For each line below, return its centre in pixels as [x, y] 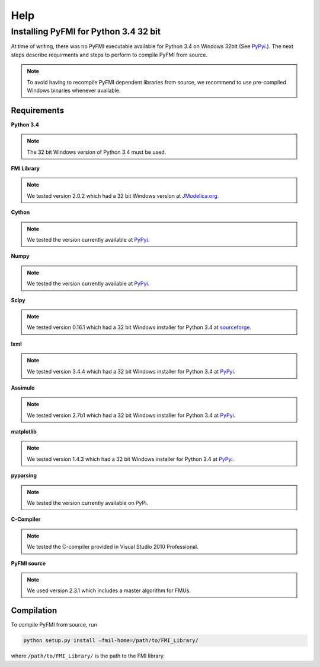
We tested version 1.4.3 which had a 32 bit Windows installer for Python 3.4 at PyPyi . [131, 459]
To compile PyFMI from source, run [54, 625]
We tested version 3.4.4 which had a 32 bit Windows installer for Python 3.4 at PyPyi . [131, 371]
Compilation [34, 611]
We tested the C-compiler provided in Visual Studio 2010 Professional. [113, 547]
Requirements [38, 110]
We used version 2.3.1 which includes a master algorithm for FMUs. [109, 590]
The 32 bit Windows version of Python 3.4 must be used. [97, 152]
